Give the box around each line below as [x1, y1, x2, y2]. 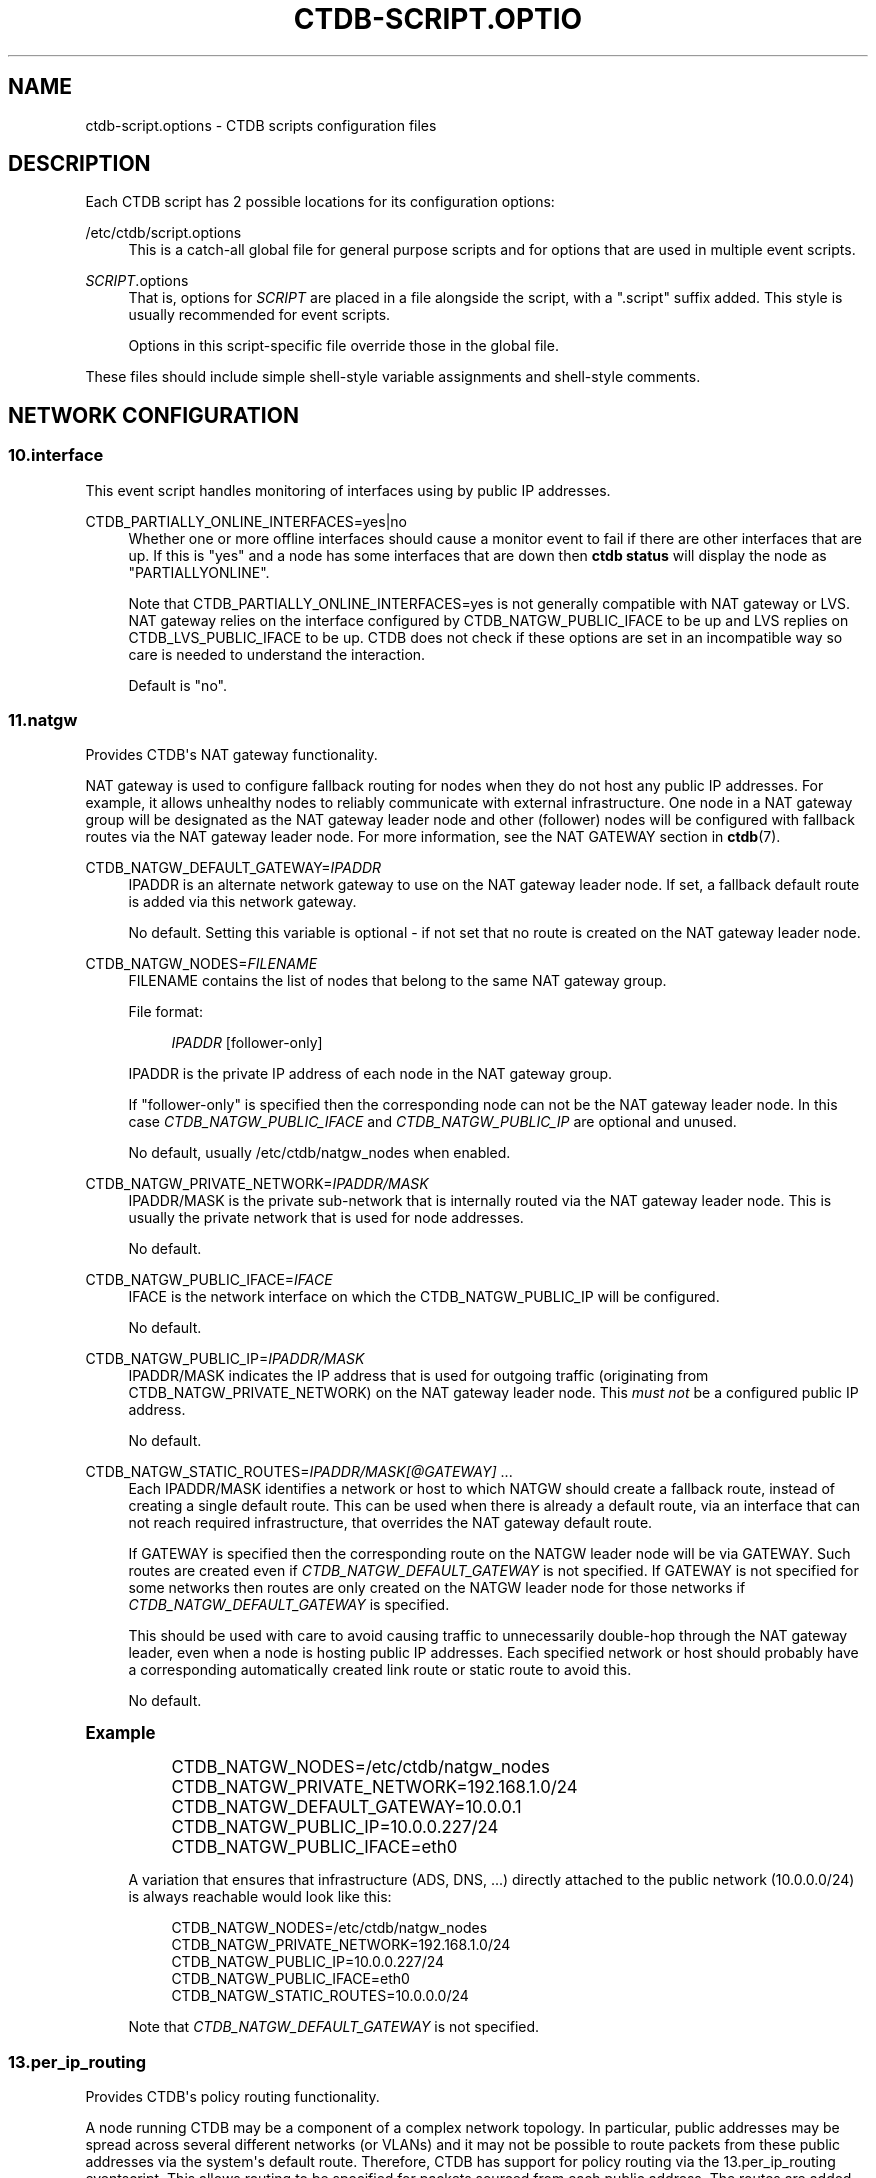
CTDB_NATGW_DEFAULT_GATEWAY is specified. [128, 1596, 450, 1614]
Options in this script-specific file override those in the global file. [128, 337, 559, 355]
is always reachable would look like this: [128, 1888, 392, 1906]
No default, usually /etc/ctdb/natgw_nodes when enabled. [128, 1144, 511, 1162]
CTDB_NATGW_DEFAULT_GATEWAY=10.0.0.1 [171, 1797, 522, 1818]
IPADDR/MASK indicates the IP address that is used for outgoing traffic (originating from [128, 1367, 709, 1385]
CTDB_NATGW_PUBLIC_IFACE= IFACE [85, 1271, 333, 1289]
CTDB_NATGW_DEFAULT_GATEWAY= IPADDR [85, 859, 382, 877]
